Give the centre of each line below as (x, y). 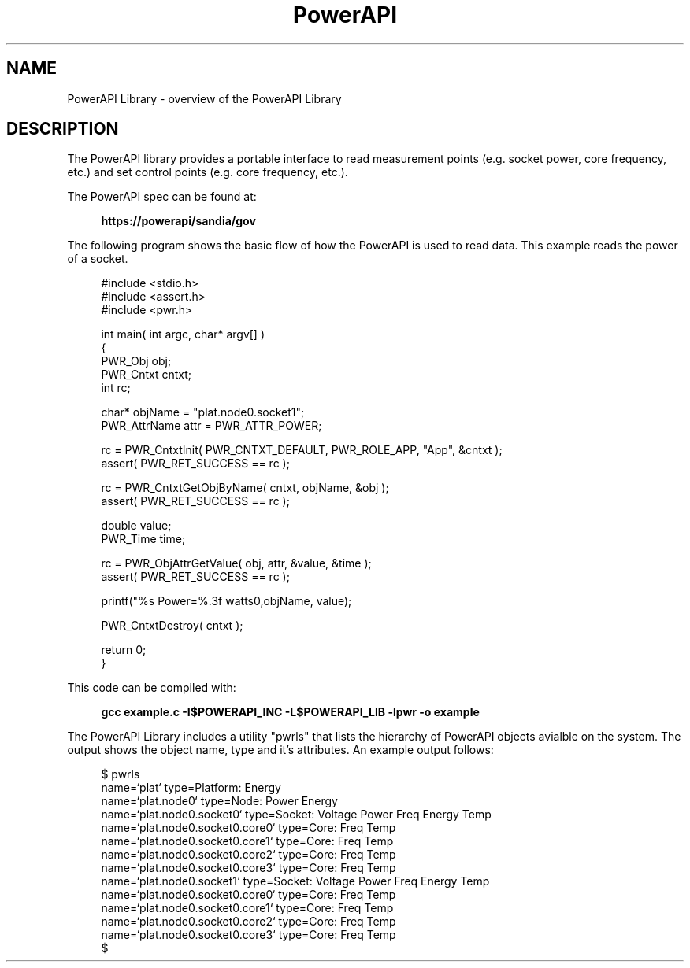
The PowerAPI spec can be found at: (162, 197)
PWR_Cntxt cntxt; (147, 375)
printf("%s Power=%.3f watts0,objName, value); (226, 601)
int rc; (116, 388)
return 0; (124, 650)
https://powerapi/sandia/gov (178, 221)
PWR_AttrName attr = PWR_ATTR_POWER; (211, 426)
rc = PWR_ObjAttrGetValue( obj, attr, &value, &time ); (236, 563)
